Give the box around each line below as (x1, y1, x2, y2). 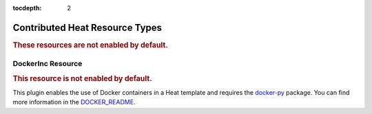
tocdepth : (12, 4, 42, 12)
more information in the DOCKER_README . (12, 98, 136, 106)
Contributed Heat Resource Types (12, 21, 162, 34)
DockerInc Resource (12, 59, 83, 69)
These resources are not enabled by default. (12, 40, 169, 49)
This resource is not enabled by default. (12, 73, 153, 83)
